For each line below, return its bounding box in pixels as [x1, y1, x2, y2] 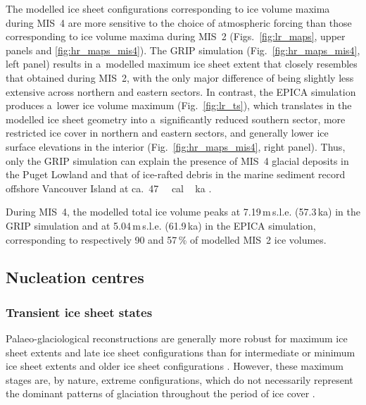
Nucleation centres [6, 266, 144, 288]
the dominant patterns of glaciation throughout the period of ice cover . [6, 386, 315, 401]
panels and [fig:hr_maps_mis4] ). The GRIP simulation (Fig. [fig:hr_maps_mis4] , [6, 42, 360, 57]
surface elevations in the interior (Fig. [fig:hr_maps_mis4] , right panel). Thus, [6, 139, 346, 154]
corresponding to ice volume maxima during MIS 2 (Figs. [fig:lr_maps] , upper [6, 29, 346, 44]
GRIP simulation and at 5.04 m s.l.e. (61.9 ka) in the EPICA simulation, [6, 218, 316, 232]
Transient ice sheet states [6, 303, 153, 320]
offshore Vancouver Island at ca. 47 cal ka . [6, 180, 212, 195]
